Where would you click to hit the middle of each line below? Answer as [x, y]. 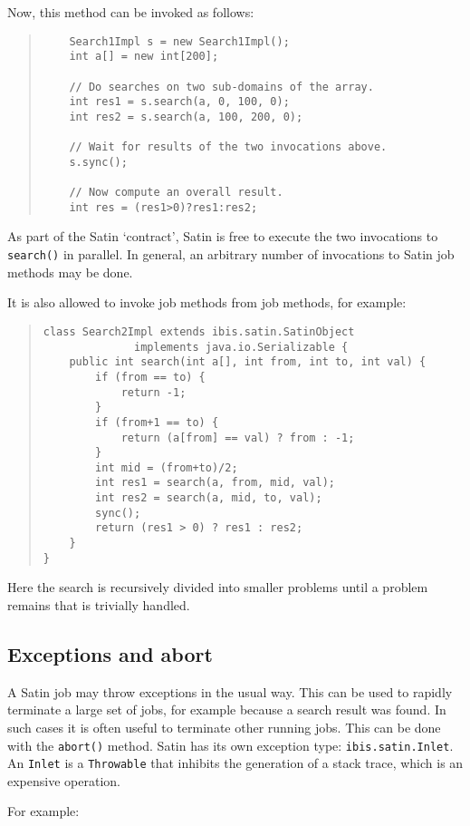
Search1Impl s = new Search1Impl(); [179, 41]
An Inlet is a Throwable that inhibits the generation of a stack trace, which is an [235, 763]
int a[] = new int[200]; [144, 57]
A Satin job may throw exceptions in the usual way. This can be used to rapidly [230, 691]
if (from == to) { [150, 377]
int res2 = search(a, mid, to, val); [209, 498]
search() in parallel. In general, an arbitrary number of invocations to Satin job [231, 254]
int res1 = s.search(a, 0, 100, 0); [179, 102]
